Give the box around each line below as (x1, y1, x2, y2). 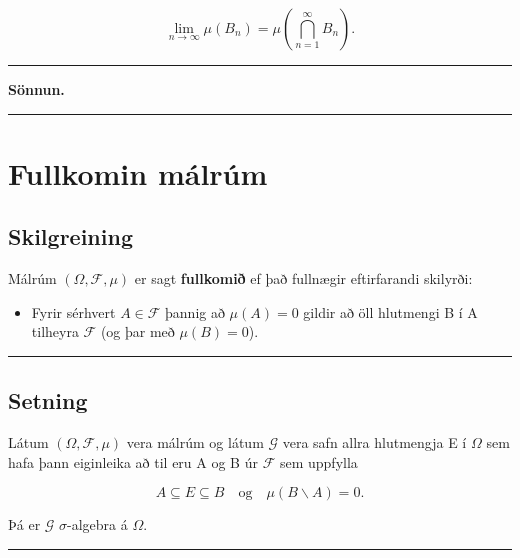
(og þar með (100, 321, 175, 342)
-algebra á (67, 514, 128, 535)
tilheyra (31, 321, 79, 342)
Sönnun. (8, 79, 65, 99)
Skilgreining (8, 221, 133, 252)
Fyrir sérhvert (31, 301, 116, 322)
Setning (8, 385, 88, 416)
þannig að (165, 301, 225, 322)
